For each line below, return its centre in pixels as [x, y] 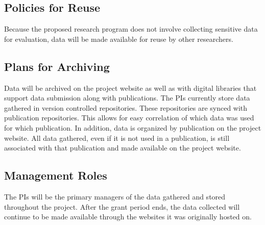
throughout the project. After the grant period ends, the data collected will [122, 206]
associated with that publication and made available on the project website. [123, 148]
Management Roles [56, 175]
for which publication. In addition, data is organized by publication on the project [133, 127]
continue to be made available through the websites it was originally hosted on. [128, 217]
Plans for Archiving [57, 66]
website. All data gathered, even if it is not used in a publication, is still [117, 137]
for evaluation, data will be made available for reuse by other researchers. [119, 39]
